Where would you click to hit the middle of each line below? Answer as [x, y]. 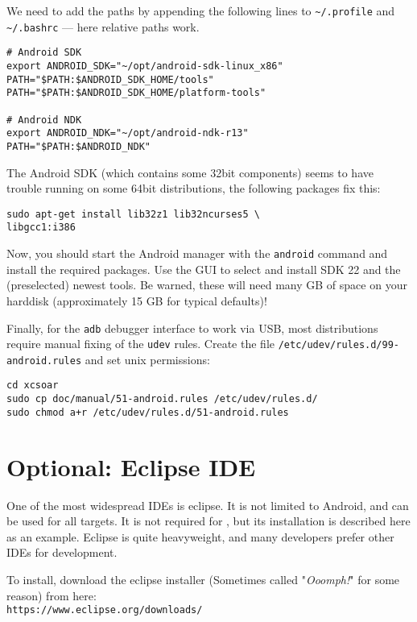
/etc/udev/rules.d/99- [339, 345]
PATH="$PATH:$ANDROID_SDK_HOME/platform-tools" [136, 93]
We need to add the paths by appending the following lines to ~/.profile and [201, 10]
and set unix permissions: [147, 359]
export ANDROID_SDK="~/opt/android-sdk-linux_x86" [145, 66]
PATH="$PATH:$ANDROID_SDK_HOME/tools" [110, 79]
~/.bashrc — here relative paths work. [103, 26]
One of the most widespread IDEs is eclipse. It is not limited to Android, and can [208, 505]
